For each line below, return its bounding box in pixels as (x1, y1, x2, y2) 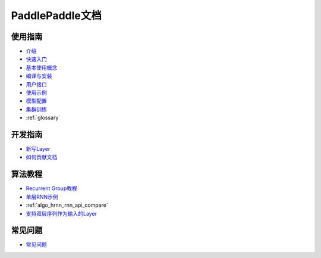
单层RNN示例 (26, 193, 59, 200)
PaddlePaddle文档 (11, 9, 102, 22)
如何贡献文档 (26, 154, 58, 161)
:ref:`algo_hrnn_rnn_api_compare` (26, 201, 108, 209)
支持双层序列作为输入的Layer (26, 210, 97, 217)
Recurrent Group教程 (26, 185, 77, 192)
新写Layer (26, 145, 51, 153)
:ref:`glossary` (26, 114, 61, 122)
